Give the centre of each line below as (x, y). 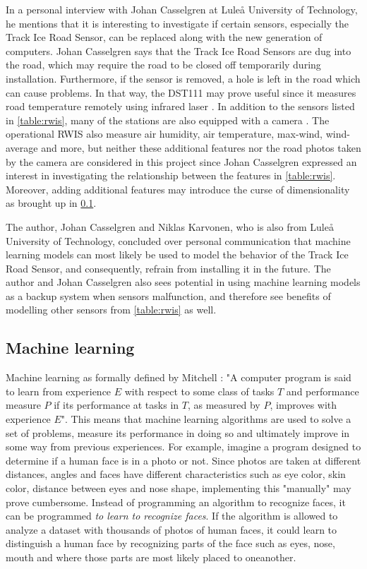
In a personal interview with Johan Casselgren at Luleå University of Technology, (182, 9)
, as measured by (224, 405)
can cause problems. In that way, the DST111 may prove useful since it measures (181, 92)
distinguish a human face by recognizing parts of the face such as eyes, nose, (170, 543)
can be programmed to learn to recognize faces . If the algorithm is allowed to (172, 516)
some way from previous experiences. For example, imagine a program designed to (183, 447)
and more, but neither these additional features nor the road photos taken (201, 147)
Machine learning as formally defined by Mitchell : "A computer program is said (179, 377)
